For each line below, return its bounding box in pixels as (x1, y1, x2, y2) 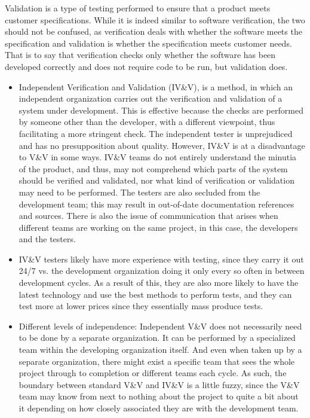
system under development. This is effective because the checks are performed (19, 103, 303, 116)
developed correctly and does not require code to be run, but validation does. (5, 60, 288, 72)
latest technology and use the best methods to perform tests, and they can (19, 288, 292, 300)
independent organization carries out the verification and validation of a (19, 92, 283, 105)
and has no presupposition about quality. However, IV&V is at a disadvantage (19, 139, 305, 151)
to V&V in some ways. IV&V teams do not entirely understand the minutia (19, 151, 297, 163)
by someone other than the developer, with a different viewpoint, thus (19, 115, 275, 128)
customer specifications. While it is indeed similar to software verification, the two (5, 13, 305, 26)
